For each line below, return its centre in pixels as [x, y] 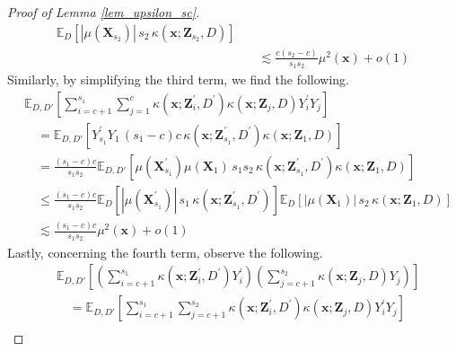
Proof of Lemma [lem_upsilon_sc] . [104, 12]
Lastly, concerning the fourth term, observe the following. [165, 252]
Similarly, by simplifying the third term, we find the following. [178, 79]
